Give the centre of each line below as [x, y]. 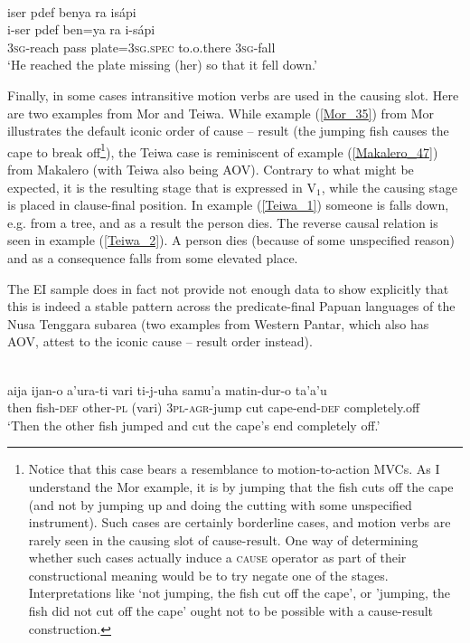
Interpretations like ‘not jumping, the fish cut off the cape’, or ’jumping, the [239, 593]
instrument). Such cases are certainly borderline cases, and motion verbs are [240, 522]
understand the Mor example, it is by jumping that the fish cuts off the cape [241, 486]
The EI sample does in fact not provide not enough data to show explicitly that [228, 288]
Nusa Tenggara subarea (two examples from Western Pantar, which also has [218, 323]
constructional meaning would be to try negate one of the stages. [208, 575]
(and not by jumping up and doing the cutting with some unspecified [220, 504]
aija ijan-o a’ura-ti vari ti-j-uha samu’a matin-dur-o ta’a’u [167, 389]
